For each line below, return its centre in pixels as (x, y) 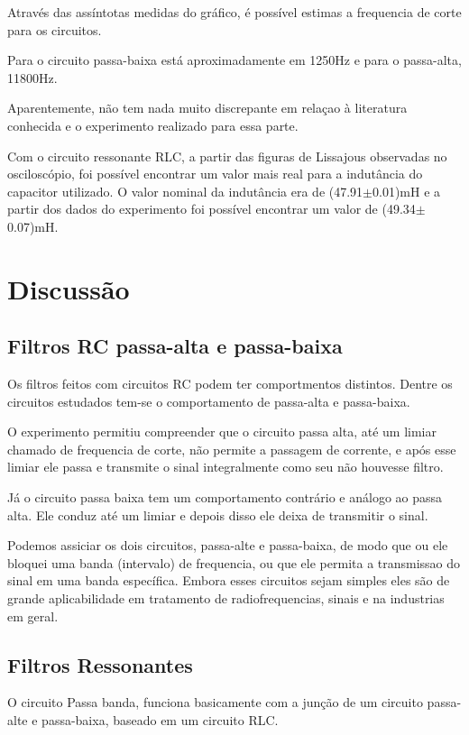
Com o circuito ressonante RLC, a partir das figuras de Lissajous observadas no (227, 156)
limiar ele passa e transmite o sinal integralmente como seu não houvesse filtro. (225, 467)
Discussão (69, 288)
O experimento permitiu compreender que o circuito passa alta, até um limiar (222, 432)
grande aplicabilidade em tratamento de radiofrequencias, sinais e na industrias (226, 598)
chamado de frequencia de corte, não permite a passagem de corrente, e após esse (232, 449)
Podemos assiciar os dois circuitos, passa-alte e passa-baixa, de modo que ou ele (228, 545)
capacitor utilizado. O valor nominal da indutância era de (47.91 (185, 191)
